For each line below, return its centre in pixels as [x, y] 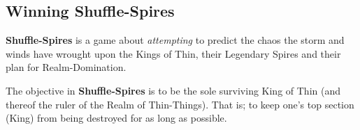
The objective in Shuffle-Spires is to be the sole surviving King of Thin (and [173, 90]
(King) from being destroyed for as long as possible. [116, 118]
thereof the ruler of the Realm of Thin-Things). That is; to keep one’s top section [180, 104]
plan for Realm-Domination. [66, 67]
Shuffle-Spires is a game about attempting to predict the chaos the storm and [175, 40]
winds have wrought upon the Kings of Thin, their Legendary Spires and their [173, 53]
